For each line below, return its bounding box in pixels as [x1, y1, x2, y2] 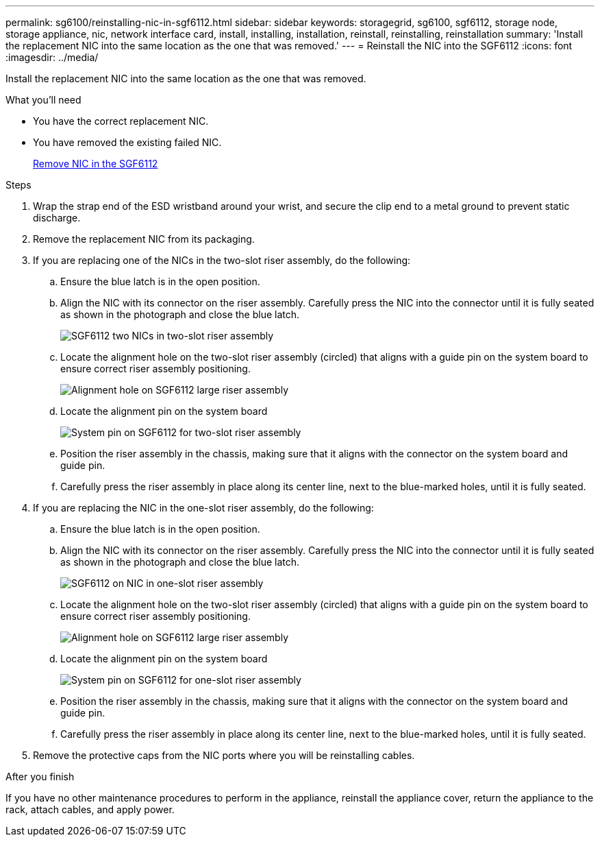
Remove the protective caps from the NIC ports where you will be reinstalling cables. [33, 749, 415, 761]
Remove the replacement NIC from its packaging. [33, 233, 255, 245]
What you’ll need [5, 94, 82, 106]
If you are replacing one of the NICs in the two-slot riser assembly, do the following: [33, 254, 411, 266]
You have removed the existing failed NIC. [33, 136, 222, 148]
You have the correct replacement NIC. [33, 115, 209, 127]
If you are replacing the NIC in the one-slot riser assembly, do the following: [33, 502, 374, 514]
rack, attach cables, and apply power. [5, 804, 175, 815]
